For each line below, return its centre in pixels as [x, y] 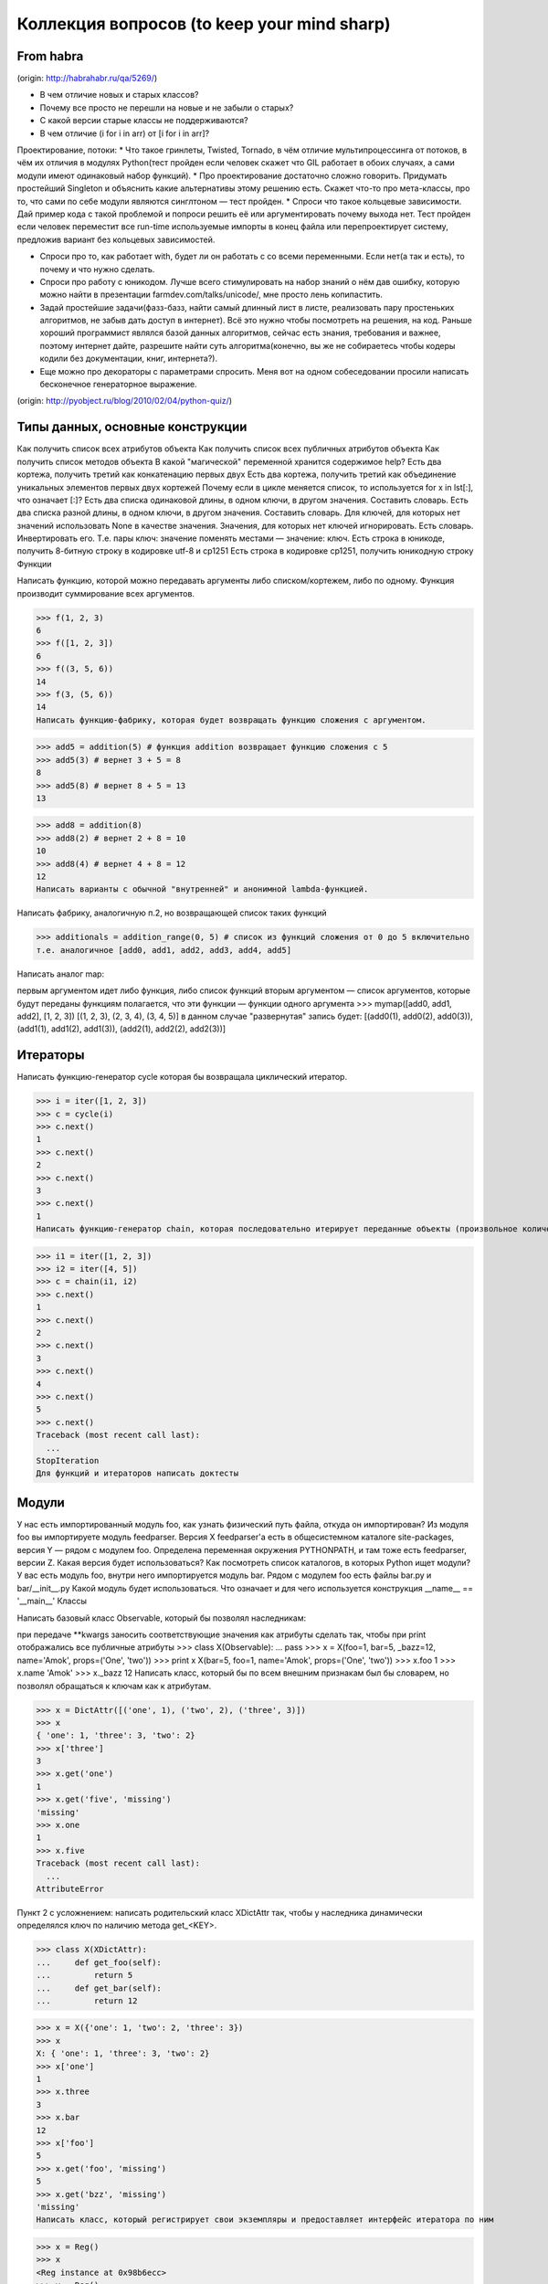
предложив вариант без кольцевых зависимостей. [116, 239]
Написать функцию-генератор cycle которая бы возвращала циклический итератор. [182, 1077]
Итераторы [51, 1055]
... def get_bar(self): [99, 1988]
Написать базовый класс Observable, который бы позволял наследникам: [162, 1618]
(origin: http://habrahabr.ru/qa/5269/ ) [87, 79]
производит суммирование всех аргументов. [106, 593]
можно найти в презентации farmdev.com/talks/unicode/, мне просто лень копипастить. [211, 295]
